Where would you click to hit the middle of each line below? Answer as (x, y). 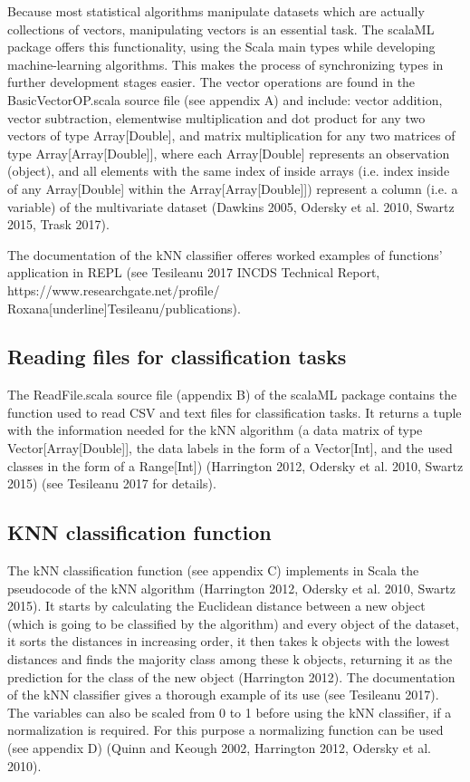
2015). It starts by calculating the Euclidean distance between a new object (216, 606)
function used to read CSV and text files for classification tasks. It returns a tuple (235, 412)
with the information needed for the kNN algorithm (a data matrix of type (215, 430)
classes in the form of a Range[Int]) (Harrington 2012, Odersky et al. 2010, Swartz (235, 465)
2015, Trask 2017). (58, 224)
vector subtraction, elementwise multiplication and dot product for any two (216, 117)
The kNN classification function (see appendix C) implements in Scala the (213, 570)
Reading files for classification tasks (177, 357)
